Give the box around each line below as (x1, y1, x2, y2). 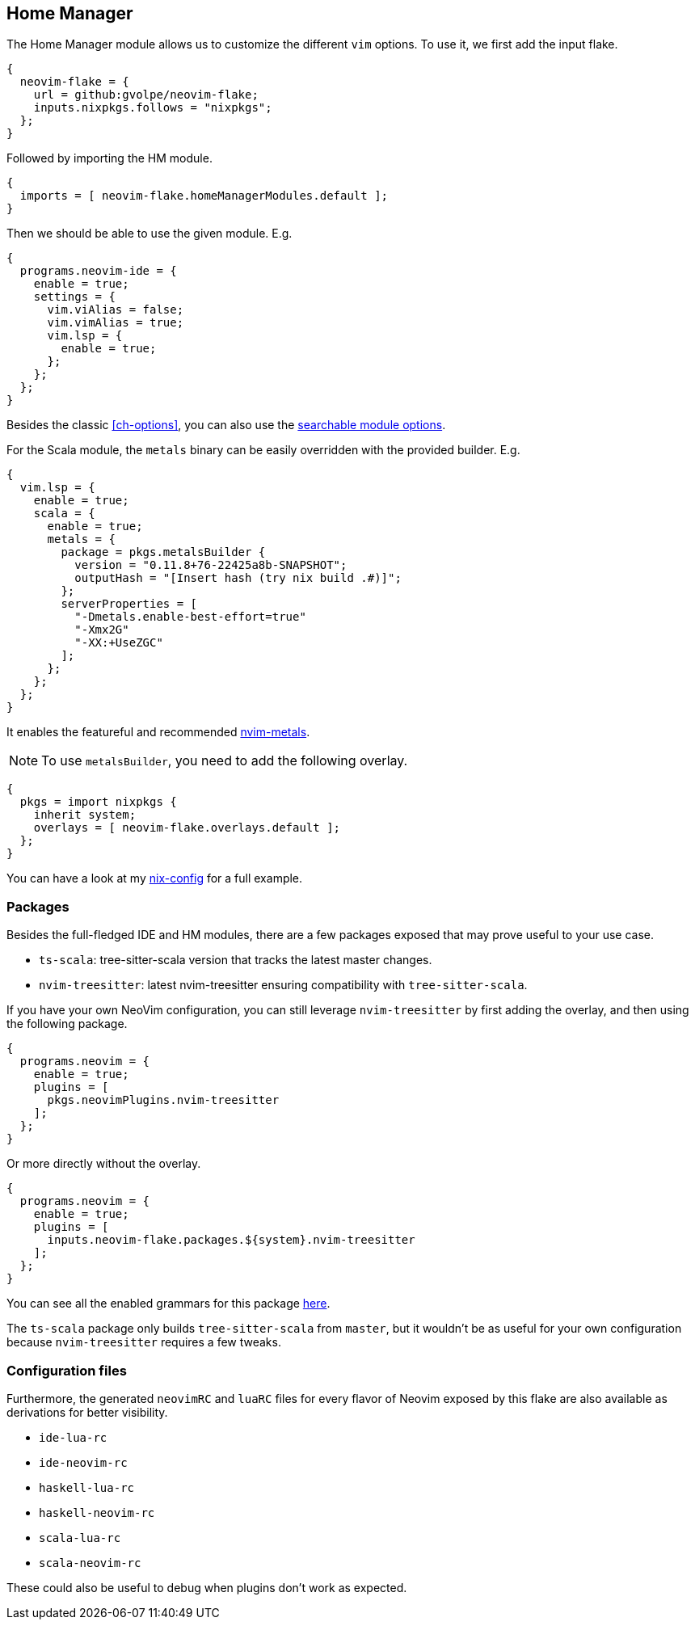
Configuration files (6, 1362, 127, 1379)
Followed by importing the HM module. (6, 151, 213, 166)
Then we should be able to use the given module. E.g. (6, 226, 293, 241)
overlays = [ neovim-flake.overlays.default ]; (33, 821, 341, 835)
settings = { (33, 290, 116, 304)
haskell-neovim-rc (39, 1506, 155, 1519)
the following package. (6, 1017, 128, 1031)
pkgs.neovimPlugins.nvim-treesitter (47, 1093, 280, 1107)
